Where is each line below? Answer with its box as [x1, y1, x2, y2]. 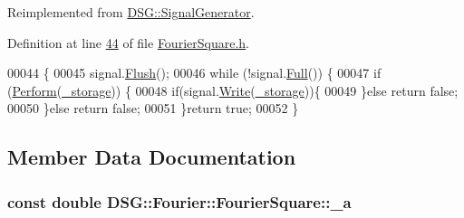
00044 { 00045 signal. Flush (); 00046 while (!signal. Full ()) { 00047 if [7, 63, 382, 82]
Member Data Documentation [7, 143, 296, 171]
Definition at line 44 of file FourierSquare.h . [7, 33, 249, 52]
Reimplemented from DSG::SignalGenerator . [7, 3, 255, 21]
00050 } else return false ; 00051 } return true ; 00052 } [7, 99, 299, 118]
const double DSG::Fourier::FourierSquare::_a [7, 190, 352, 213]
